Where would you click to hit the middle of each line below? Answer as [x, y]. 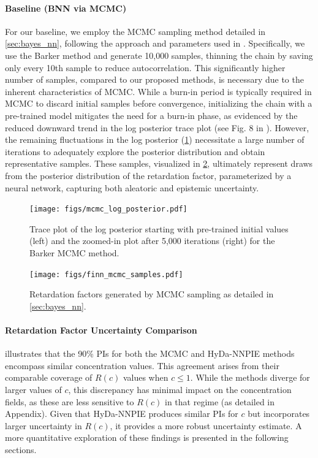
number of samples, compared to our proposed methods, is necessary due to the [154, 79]
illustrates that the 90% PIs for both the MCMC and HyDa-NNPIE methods [150, 353]
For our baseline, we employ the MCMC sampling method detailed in [135, 31]
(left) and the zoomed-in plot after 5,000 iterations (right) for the [152, 241]
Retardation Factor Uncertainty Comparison [101, 330]
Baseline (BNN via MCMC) [66, 8]
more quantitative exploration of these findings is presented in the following [147, 437]
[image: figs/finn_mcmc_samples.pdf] [106, 274]
